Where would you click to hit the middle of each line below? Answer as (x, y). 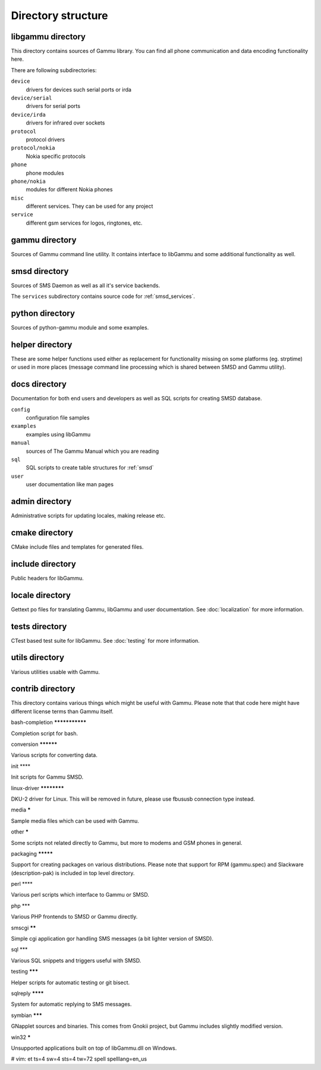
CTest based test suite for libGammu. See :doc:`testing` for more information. (106, 640)
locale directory (41, 595)
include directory (44, 564)
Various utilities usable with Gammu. (56, 672)
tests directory (39, 626)
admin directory (41, 501)
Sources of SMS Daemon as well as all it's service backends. (86, 285)
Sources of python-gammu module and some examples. (80, 327)
